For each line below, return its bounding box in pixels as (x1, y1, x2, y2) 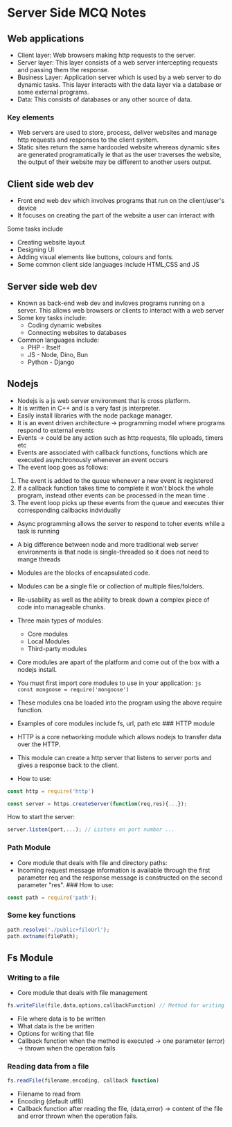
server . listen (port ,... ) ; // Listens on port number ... (7, 826, 175, 833)
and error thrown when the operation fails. (17, 1112, 139, 1120)
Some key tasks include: (17, 313, 87, 322)
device (17, 204, 37, 213)
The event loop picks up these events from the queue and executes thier (17, 498, 225, 507)
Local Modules (27, 637, 71, 645)
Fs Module (7, 952, 54, 964)
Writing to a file (7, 973, 60, 982)
